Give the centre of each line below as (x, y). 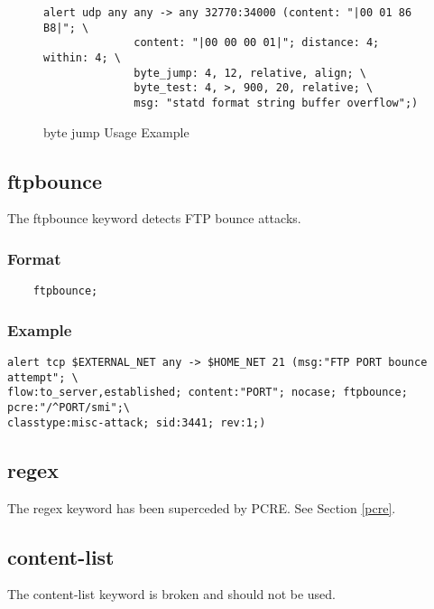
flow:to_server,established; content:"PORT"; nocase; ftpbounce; (208, 393)
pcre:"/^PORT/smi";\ (69, 408)
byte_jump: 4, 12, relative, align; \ (250, 73)
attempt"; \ (43, 377)
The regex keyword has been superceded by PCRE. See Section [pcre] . (202, 507)
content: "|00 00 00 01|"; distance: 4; (257, 43)
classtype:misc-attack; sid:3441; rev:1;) (137, 422)
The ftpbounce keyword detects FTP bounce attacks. (154, 218)
